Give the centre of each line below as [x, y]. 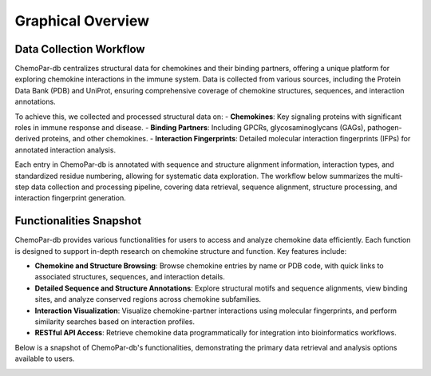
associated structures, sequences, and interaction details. [130, 277]
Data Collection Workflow [80, 49]
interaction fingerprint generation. [71, 198]
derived [27, 139]
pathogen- [385, 128]
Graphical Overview [82, 21]
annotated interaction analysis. [65, 150]
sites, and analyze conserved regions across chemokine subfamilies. [148, 299]
